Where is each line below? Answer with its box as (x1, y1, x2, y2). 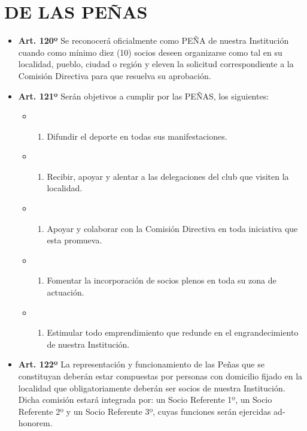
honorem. (18, 417, 53, 429)
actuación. (47, 286, 84, 299)
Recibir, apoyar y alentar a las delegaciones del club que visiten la (47, 170, 289, 182)
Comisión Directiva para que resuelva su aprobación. (18, 69, 211, 82)
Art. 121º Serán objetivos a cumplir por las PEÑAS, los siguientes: (18, 89, 269, 102)
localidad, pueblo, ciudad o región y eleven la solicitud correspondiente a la (18, 58, 294, 70)
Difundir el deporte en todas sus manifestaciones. (47, 129, 227, 142)
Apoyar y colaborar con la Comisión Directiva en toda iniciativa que (47, 222, 298, 234)
